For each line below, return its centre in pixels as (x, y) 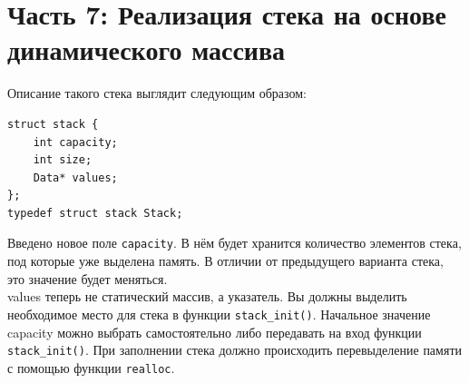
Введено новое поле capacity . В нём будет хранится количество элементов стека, (234, 243)
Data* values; (75, 177)
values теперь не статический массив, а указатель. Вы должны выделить (207, 296)
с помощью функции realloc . (91, 367)
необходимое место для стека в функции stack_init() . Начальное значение (219, 314)
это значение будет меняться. (88, 278)
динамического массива (147, 49)
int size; (63, 160)
